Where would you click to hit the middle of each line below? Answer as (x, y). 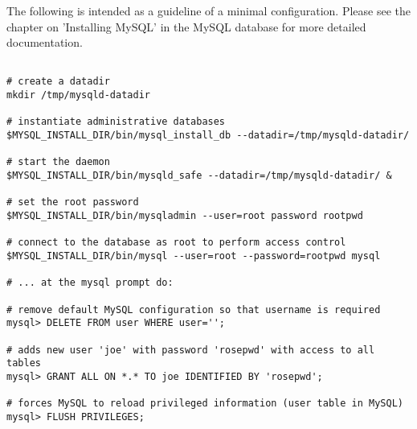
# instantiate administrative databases (116, 122)
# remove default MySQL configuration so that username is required (194, 309)
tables (24, 363)
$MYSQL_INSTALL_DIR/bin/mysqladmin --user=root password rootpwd (185, 216)
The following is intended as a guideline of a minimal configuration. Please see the (208, 10)
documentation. (45, 42)
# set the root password (73, 202)
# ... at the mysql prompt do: (90, 283)
